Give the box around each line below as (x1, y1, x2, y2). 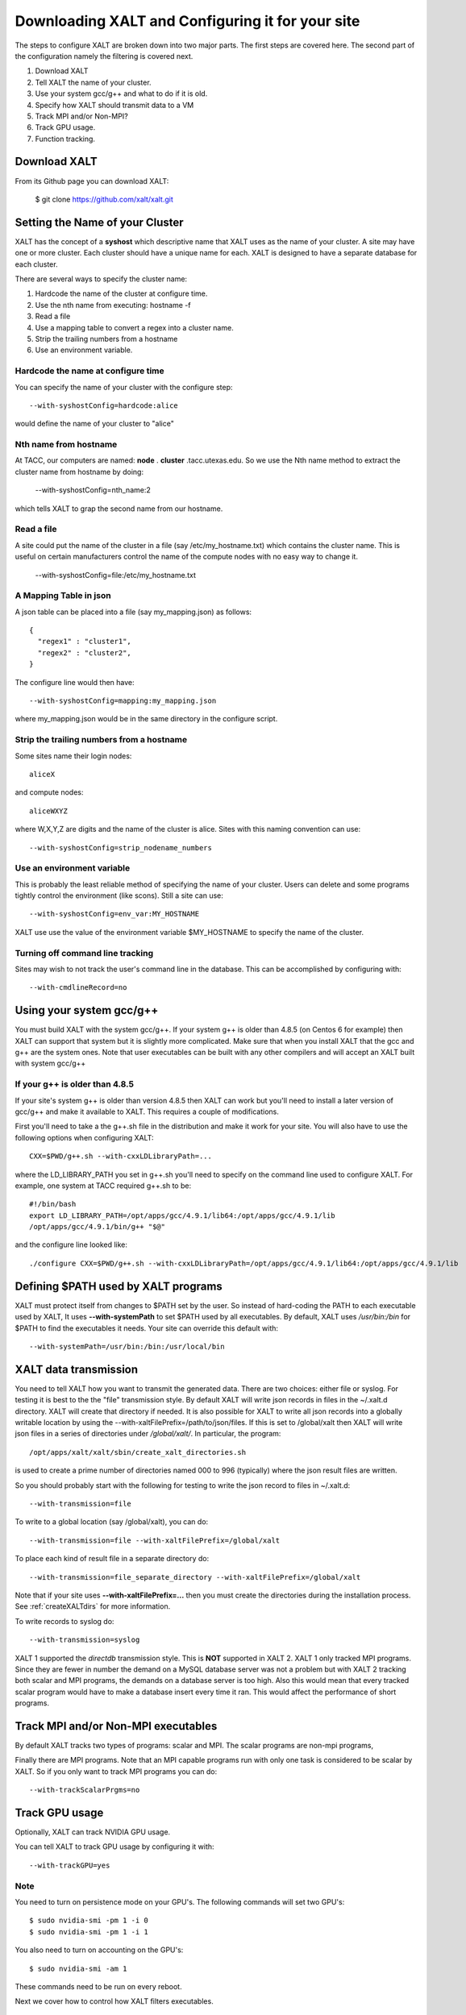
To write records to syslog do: (15, 1616, 114, 1626)
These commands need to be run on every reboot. (15, 1981, 182, 1991)
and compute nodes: (15, 787, 84, 797)
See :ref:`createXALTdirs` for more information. (15, 1602, 171, 1611)
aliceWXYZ (29, 806, 68, 816)
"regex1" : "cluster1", (37, 637, 132, 646)
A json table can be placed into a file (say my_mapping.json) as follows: (15, 607, 252, 617)
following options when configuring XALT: (15, 1132, 154, 1142)
